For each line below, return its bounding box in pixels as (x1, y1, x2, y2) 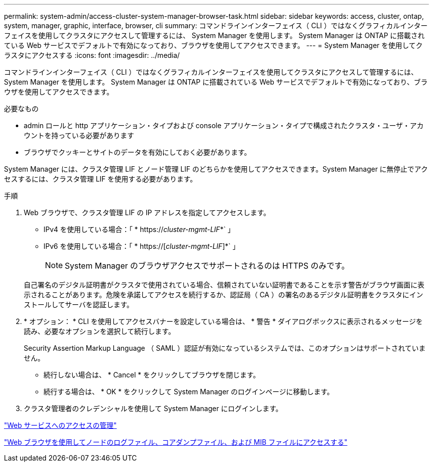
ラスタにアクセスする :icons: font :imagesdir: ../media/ (4, 51, 180, 59)
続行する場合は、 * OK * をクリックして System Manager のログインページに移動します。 (43, 387, 334, 396)
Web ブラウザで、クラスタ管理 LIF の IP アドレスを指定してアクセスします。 (24, 208, 270, 217)
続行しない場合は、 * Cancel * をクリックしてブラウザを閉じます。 (43, 371, 260, 379)
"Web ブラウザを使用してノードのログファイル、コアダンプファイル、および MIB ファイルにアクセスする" (4, 438, 347, 446)
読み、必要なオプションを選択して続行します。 (24, 327, 175, 335)
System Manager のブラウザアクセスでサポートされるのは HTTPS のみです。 (65, 261, 349, 271)
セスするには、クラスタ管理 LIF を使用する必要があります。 (4, 175, 197, 183)
